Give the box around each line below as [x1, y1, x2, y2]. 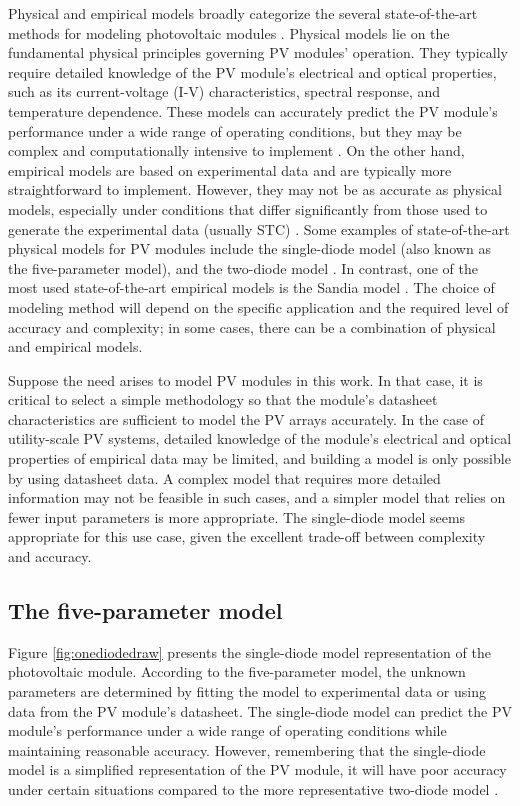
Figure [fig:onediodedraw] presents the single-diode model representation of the [8, 641, 491, 662]
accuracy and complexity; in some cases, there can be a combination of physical [8, 316, 496, 337]
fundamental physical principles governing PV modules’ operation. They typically [8, 42, 508, 63]
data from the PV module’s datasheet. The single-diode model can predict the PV [8, 700, 512, 721]
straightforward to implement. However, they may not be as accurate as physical [8, 179, 502, 200]
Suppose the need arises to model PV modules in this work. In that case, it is [8, 369, 483, 390]
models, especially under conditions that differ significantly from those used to [8, 198, 488, 219]
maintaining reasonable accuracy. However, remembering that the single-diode [8, 739, 486, 760]
